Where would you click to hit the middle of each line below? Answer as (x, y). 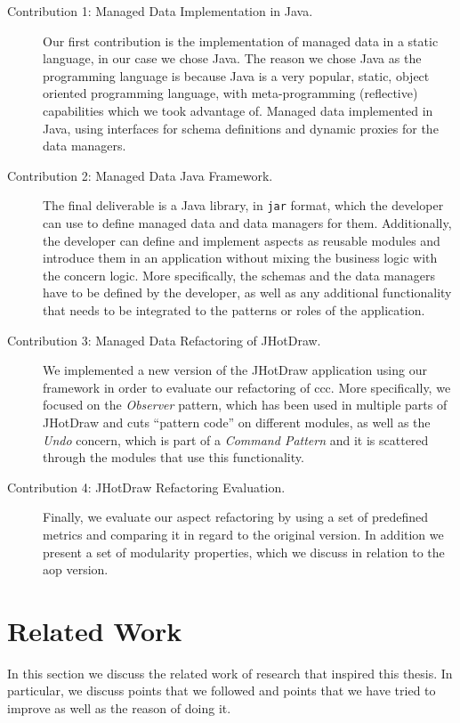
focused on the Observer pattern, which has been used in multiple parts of (245, 405)
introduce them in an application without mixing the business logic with (240, 258)
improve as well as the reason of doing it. (119, 708)
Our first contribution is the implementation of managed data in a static (241, 41)
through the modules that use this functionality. (174, 457)
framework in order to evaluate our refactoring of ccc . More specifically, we (247, 387)
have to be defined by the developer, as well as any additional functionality (247, 292)
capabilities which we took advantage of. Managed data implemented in (238, 110)
